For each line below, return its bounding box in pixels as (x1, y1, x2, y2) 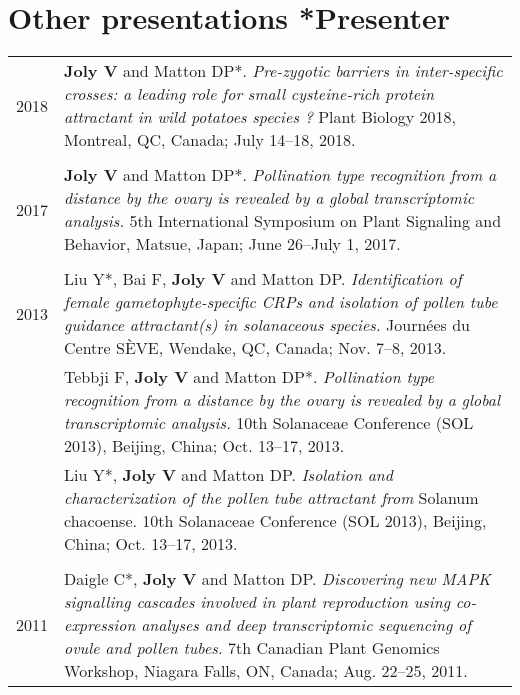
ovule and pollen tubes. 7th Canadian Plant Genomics (64, 636, 440, 660)
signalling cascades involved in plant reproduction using (64, 590, 451, 614)
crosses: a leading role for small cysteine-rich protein (64, 82, 434, 106)
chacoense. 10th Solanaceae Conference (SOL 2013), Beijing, (64, 509, 487, 533)
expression (64, 613, 136, 637)
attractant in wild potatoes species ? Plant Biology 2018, (64, 105, 456, 129)
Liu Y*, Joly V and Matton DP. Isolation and (64, 463, 394, 487)
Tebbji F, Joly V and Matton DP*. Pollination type (64, 365, 435, 389)
